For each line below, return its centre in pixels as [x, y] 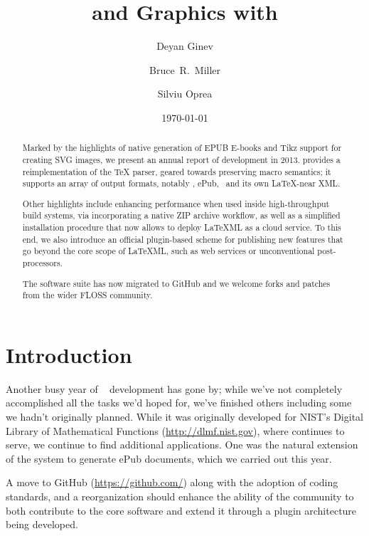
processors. [42, 263]
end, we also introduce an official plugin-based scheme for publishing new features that [183, 239]
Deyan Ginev [185, 46]
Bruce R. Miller [185, 69]
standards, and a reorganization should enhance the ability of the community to [180, 496]
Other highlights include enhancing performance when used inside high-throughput [176, 203]
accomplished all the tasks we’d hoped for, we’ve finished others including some [179, 403]
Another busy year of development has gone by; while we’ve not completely [174, 388]
